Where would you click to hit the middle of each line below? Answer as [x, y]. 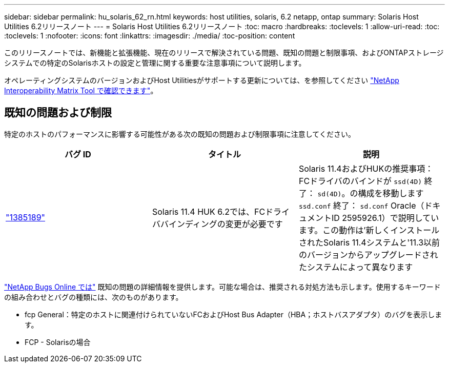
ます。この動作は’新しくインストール [369, 230]
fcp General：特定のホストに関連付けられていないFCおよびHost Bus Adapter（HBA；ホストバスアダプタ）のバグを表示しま [233, 314]
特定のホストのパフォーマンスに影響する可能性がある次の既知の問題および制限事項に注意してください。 [180, 134]
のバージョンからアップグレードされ [368, 254]
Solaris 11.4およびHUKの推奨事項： [366, 168]
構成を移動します [391, 193]
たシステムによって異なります [356, 267]
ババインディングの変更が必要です [217, 224]
